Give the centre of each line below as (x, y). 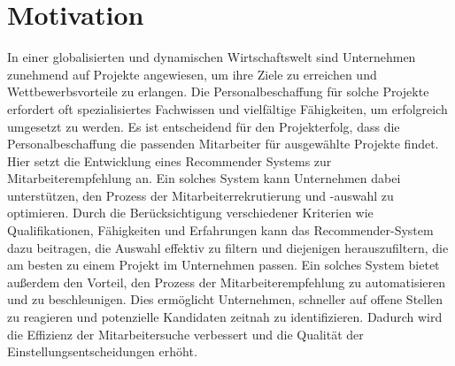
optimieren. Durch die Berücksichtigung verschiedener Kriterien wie (190, 213)
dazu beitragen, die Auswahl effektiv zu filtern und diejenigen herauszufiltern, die (228, 247)
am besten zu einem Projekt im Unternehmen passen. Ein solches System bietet (224, 265)
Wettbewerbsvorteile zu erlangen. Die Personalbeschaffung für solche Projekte (218, 91)
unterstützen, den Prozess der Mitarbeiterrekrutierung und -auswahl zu (201, 195)
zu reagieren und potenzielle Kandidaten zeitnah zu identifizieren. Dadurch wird (225, 317)
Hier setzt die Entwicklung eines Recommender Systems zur (170, 160)
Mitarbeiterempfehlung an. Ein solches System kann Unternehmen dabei (204, 178)
